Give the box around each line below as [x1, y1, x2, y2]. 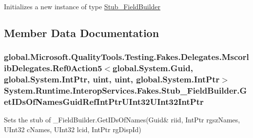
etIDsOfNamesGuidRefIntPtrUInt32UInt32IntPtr [4, 95, 204, 107]
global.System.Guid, [113, 62, 193, 74]
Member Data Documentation [4, 25, 159, 40]
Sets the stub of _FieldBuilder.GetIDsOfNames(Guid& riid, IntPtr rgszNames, [4, 115, 240, 125]
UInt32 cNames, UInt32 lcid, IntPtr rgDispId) [4, 124, 141, 134]
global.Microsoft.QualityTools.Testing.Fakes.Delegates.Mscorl [4, 51, 249, 63]
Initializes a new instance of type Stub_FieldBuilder [4, 1, 161, 11]
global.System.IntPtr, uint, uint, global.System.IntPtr [4, 73, 220, 85]
